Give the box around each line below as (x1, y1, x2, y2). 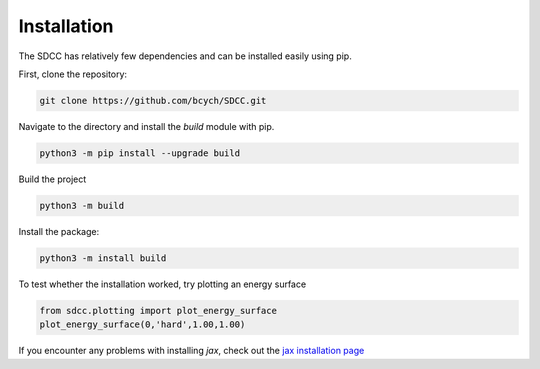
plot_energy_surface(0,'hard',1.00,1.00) (39, 319, 246, 330)
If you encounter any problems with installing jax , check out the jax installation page (18, 345, 365, 357)
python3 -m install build (39, 252, 167, 264)
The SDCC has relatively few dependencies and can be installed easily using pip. (18, 50, 352, 62)
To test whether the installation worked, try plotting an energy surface (18, 278, 307, 290)
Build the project (18, 173, 87, 185)
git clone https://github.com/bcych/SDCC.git (39, 95, 267, 106)
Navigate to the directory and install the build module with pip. (18, 120, 275, 132)
